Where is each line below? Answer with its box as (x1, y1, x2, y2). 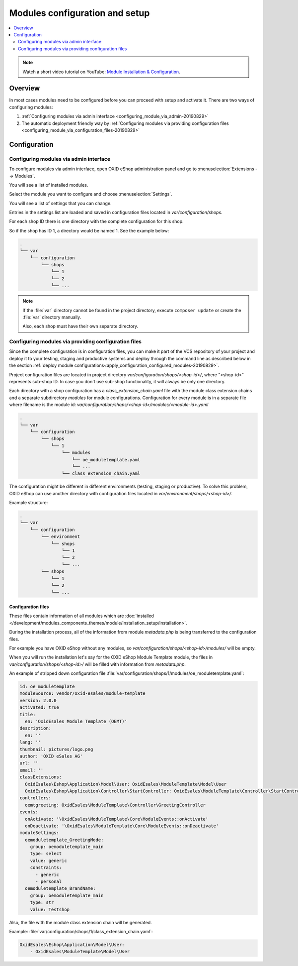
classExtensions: (19, 774, 62, 780)
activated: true (19, 705, 60, 710)
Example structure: (9, 500, 48, 506)
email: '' (19, 767, 44, 773)
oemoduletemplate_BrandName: (25, 886, 96, 891)
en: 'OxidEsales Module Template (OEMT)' (25, 719, 128, 724)
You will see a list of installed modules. (9, 182, 88, 188)
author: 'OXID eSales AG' (19, 753, 83, 759)
